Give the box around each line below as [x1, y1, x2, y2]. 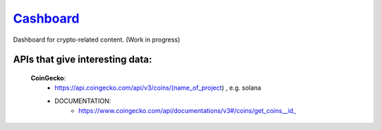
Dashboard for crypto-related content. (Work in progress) [13, 35, 181, 44]
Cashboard [13, 11, 80, 26]
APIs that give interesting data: [13, 54, 152, 66]
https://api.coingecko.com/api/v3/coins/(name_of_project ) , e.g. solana [54, 83, 261, 92]
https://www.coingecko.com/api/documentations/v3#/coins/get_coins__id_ [78, 107, 296, 115]
